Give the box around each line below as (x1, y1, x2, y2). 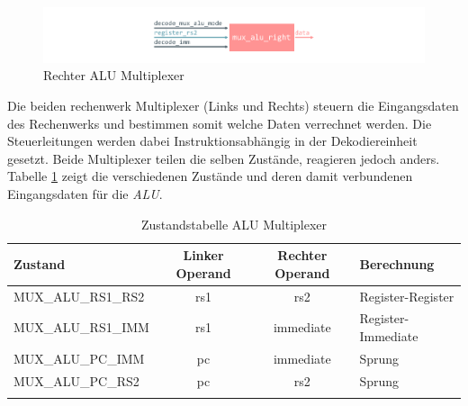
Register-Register (359, 286, 454, 305)
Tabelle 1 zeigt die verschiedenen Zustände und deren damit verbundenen (7, 167, 413, 185)
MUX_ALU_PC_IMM (13, 348, 145, 367)
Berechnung (359, 254, 435, 273)
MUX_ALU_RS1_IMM (13, 318, 149, 337)
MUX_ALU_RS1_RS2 (13, 286, 145, 305)
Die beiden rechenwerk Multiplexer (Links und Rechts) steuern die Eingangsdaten (7, 95, 459, 114)
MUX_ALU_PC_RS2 (13, 371, 139, 390)
